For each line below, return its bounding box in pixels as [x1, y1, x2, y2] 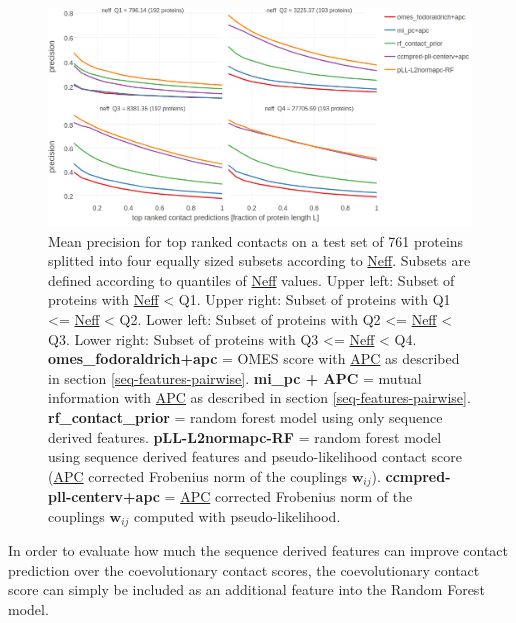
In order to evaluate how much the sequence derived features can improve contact [8, 540, 509, 561]
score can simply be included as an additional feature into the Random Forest [8, 579, 485, 600]
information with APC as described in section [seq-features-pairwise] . [48, 387, 471, 408]
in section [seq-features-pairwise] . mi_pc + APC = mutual [48, 367, 422, 388]
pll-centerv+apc [48, 486, 160, 507]
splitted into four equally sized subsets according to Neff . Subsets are [48, 250, 471, 271]
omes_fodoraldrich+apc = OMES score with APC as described [48, 348, 460, 369]
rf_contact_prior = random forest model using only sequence [48, 406, 443, 427]
